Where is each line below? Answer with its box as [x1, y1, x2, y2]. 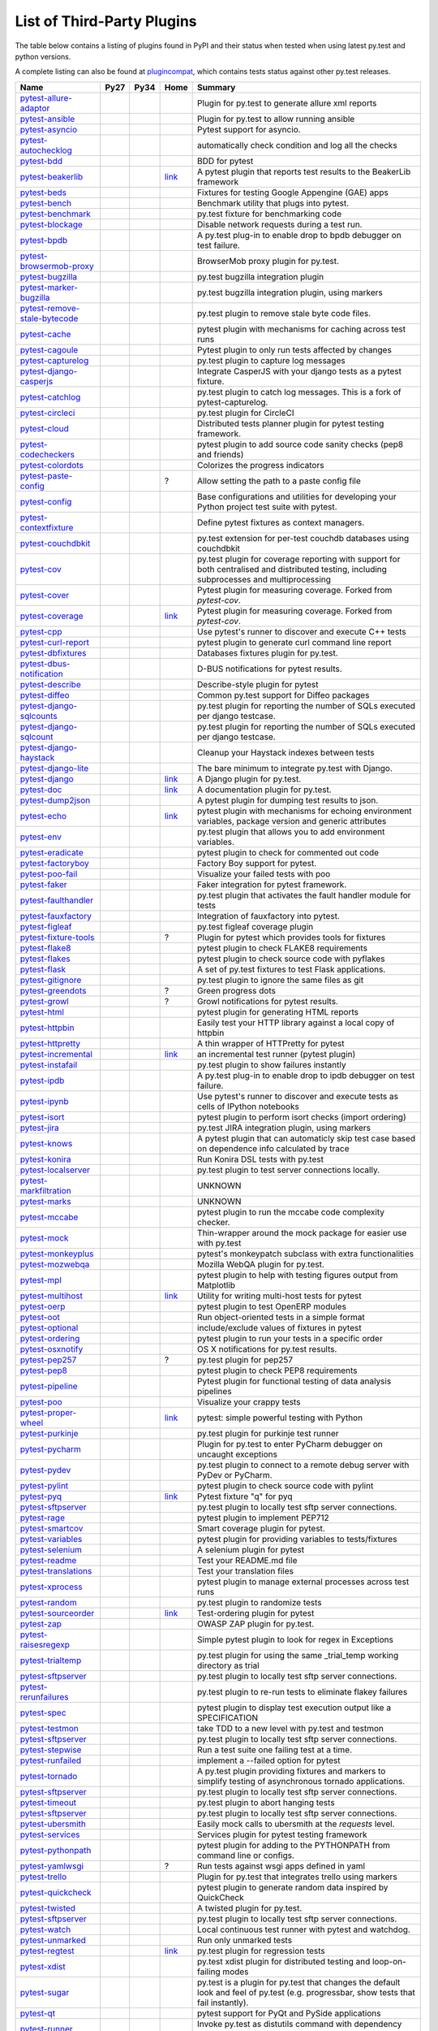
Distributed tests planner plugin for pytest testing [197, 418, 384, 429]
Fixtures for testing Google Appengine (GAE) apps [197, 187, 389, 198]
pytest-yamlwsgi [19, 1860, 84, 1872]
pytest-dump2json [19, 795, 91, 806]
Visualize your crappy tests [197, 1396, 301, 1407]
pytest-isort [19, 1111, 65, 1123]
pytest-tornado [19, 1770, 78, 1782]
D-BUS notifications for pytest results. [197, 663, 342, 674]
